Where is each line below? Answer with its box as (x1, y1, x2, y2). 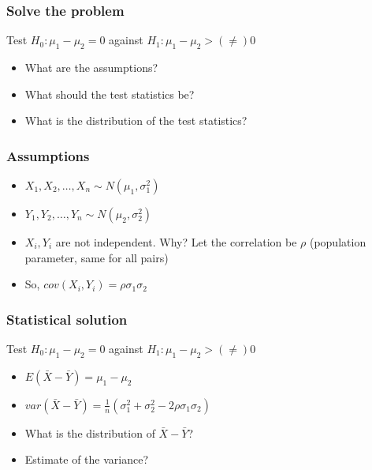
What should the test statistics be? (24, 85, 195, 102)
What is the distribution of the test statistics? (24, 112, 247, 129)
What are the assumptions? (24, 59, 158, 76)
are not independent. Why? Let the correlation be (55, 234, 297, 250)
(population (309, 234, 366, 250)
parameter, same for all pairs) (24, 249, 169, 265)
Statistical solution (6, 309, 128, 329)
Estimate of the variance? (24, 451, 149, 468)
